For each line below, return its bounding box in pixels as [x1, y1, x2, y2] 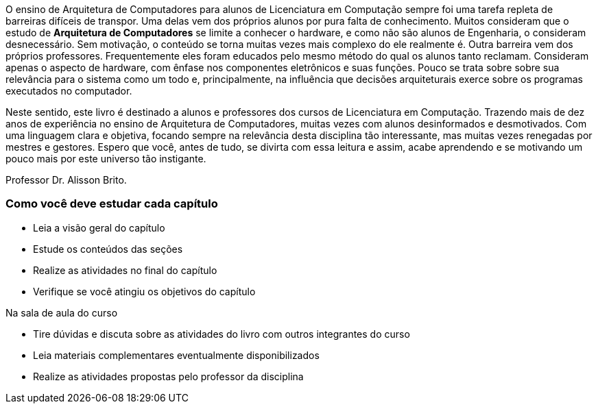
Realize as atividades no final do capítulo [33, 264, 217, 276]
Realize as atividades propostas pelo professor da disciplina [33, 370, 304, 382]
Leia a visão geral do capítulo [33, 221, 165, 234]
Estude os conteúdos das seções [33, 243, 183, 255]
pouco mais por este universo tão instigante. [5, 153, 206, 164]
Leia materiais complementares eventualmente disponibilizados [33, 349, 320, 361]
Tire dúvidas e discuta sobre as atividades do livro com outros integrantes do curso [33, 327, 410, 340]
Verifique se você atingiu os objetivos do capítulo [33, 285, 256, 297]
